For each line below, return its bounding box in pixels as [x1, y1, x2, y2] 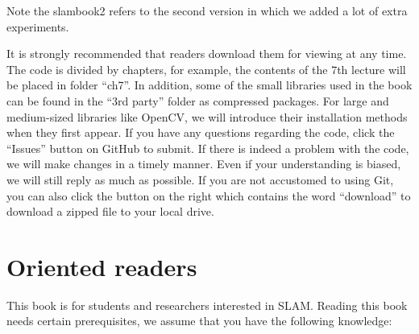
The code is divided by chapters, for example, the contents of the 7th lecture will [6, 60, 406, 77]
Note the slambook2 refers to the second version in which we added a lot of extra [6, 2, 408, 19]
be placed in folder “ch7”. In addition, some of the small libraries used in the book [6, 76, 413, 93]
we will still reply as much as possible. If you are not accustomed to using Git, [6, 171, 394, 188]
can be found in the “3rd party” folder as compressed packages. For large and [6, 92, 389, 109]
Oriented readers [6, 249, 197, 282]
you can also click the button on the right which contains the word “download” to [6, 187, 411, 204]
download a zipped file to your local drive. [6, 203, 214, 220]
